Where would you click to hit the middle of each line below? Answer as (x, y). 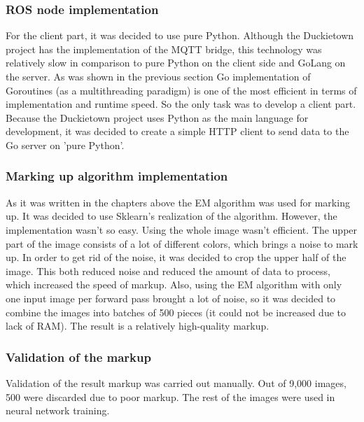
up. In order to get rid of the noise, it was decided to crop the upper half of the (176, 257)
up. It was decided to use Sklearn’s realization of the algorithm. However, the (171, 216)
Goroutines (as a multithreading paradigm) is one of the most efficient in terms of (181, 90)
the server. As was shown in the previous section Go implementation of (158, 76)
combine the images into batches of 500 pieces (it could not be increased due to (176, 312)
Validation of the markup (78, 357)
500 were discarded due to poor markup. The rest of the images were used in (170, 396)
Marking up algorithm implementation (117, 176)
